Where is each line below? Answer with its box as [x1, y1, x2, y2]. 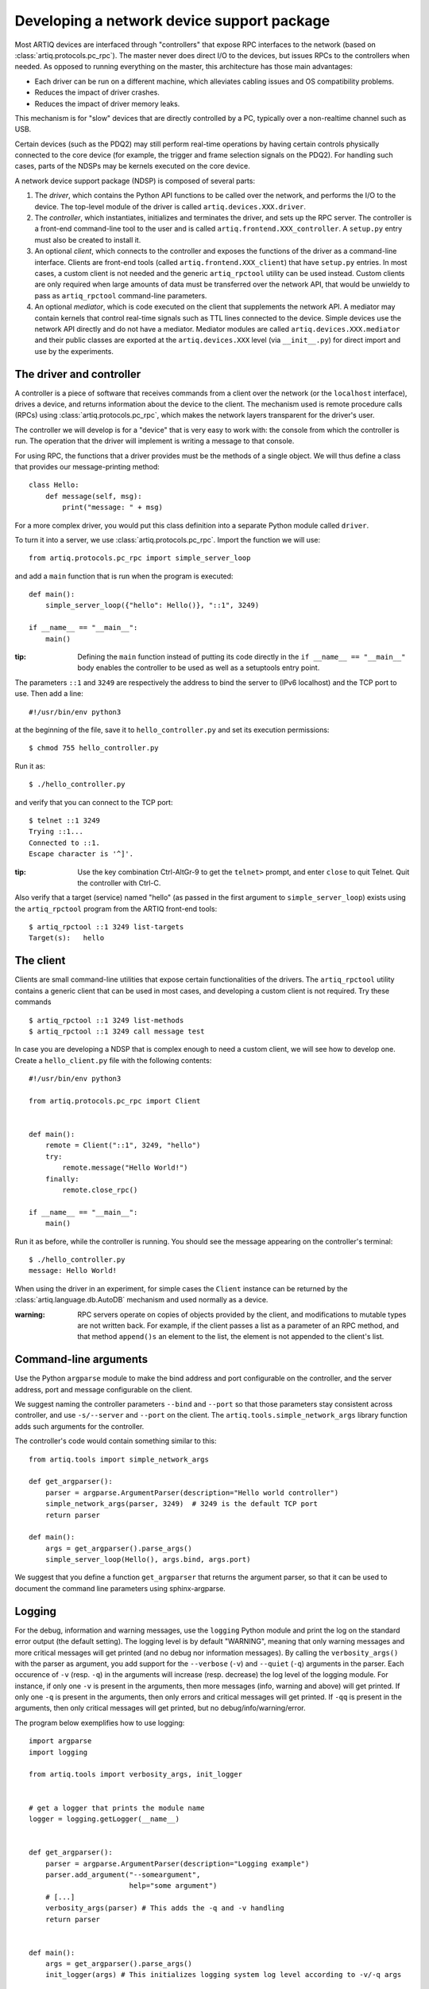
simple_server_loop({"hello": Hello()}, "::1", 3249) [44, 601, 260, 610]
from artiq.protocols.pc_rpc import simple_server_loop [29, 554, 251, 562]
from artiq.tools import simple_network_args [29, 1454, 210, 1464]
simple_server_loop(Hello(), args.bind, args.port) [44, 1555, 251, 1564]
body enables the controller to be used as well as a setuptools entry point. [77, 663, 320, 672]
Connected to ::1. [29, 838, 101, 847]
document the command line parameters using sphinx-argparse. [14, 1583, 226, 1593]
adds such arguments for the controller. [14, 1421, 145, 1431]
